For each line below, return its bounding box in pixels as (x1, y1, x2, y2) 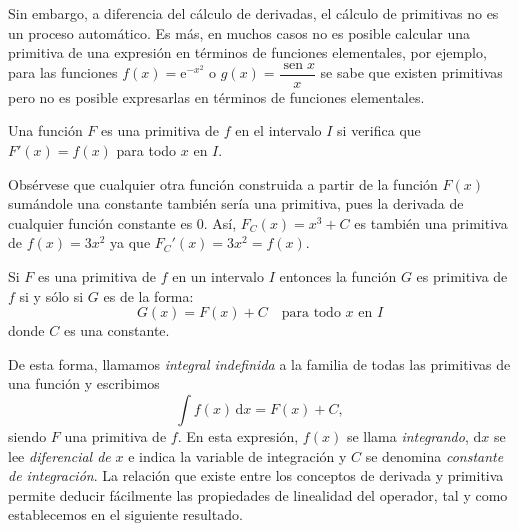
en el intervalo (235, 120, 322, 141)
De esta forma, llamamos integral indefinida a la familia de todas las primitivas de (8, 353, 511, 374)
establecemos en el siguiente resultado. (8, 504, 243, 525)
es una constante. (63, 320, 170, 341)
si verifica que (337, 120, 421, 141)
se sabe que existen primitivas (320, 62, 503, 83)
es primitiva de (416, 266, 508, 286)
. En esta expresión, (177, 425, 299, 446)
